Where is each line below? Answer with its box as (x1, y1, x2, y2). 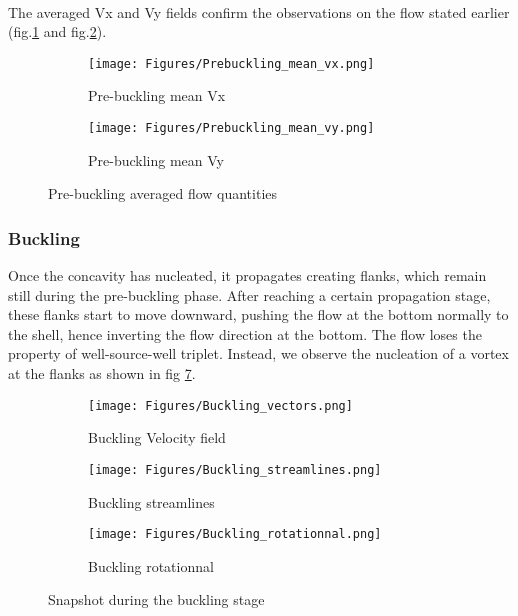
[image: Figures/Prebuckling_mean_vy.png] (88, 121, 375, 136)
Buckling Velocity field (88, 427, 226, 448)
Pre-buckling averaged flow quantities (48, 183, 278, 204)
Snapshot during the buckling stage (48, 589, 265, 610)
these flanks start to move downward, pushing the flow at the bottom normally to (8, 304, 509, 325)
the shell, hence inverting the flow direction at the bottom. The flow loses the (8, 323, 482, 344)
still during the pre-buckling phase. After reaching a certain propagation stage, (8, 284, 491, 305)
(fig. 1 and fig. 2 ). (8, 21, 107, 42)
